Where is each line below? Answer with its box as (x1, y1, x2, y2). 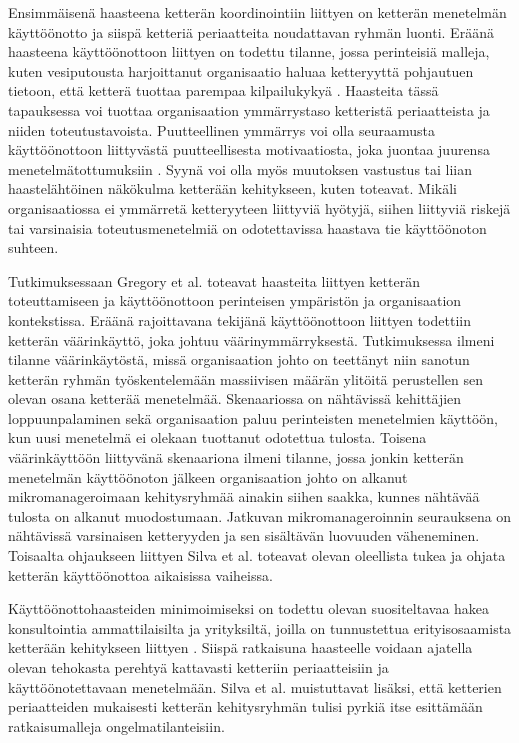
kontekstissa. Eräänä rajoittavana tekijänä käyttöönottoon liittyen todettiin (8, 309, 471, 330)
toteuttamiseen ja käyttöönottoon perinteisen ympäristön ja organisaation (8, 290, 462, 311)
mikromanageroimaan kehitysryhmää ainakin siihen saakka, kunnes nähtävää (8, 486, 480, 507)
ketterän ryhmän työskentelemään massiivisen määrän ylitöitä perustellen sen (8, 368, 484, 389)
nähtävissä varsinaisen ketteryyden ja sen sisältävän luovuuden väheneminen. (8, 525, 480, 546)
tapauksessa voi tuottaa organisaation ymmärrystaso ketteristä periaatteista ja (8, 99, 490, 120)
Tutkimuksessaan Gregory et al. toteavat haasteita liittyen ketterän (8, 270, 420, 291)
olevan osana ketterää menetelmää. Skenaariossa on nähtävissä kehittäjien (8, 388, 462, 409)
